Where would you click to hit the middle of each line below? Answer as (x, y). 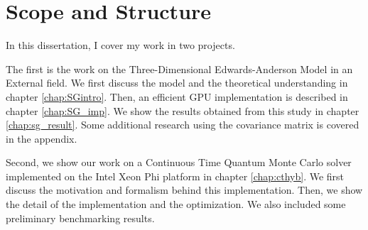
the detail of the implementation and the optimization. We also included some (176, 204)
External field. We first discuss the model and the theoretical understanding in (177, 83)
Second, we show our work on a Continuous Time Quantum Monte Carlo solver (179, 162)
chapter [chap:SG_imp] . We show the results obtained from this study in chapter (183, 110)
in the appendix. (42, 138)
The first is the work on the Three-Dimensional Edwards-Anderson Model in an (179, 69)
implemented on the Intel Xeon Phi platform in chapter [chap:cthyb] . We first (175, 176)
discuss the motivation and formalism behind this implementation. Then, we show (184, 190)
